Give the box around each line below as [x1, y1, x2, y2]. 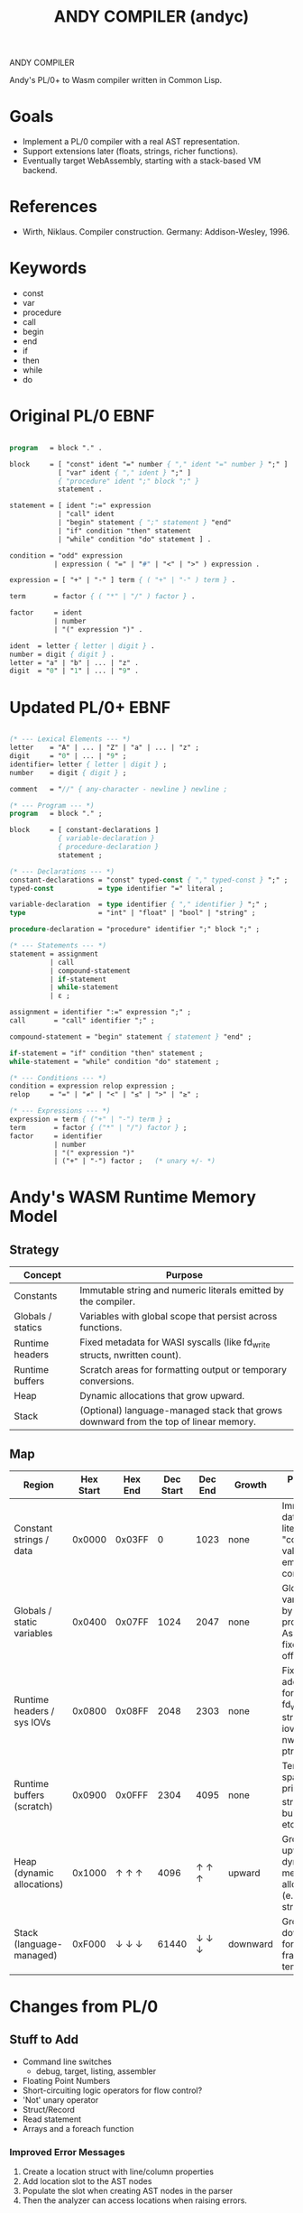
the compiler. [79, 1295, 135, 1308]
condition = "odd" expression [9, 551, 124, 560]
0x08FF [115, 1704, 149, 1717]
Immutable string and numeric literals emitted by [79, 1284, 284, 1297]
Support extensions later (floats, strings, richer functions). [22, 146, 239, 157]
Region [23, 1478, 54, 1491]
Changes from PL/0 [9, 1996, 159, 2016]
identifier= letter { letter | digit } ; [9, 760, 168, 769]
